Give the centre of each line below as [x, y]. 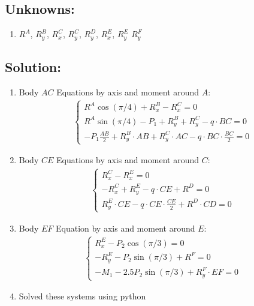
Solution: [33, 67]
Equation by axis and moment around [125, 228]
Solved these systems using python [82, 296]
